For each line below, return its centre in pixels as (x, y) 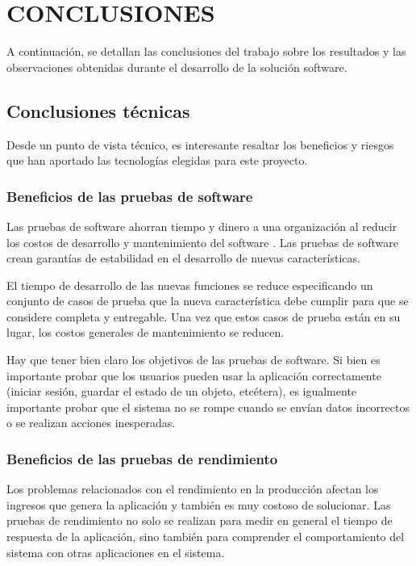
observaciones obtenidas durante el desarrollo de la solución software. (177, 67)
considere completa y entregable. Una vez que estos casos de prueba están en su (204, 316)
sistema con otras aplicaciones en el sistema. (116, 552)
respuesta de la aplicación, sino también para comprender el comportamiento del (206, 537)
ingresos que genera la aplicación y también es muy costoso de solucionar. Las (199, 504)
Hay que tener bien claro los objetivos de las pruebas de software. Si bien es (193, 360)
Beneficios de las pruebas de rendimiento (142, 458)
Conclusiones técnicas (98, 110)
